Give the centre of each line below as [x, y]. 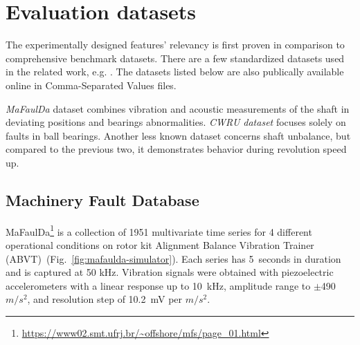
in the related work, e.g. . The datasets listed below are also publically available [175, 72]
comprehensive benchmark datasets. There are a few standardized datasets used [175, 58]
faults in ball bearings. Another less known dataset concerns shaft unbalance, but [178, 135]
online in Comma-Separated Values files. [91, 85]
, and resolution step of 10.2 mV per [105, 299]
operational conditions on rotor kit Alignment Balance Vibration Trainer [160, 244]
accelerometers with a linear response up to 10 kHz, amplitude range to [158, 285]
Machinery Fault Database [102, 199]
